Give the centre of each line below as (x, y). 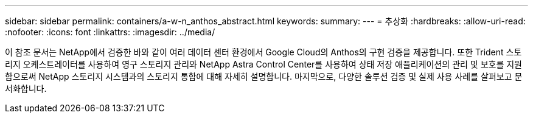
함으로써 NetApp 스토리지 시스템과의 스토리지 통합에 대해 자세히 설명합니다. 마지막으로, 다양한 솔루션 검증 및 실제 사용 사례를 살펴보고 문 (264, 76)
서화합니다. (26, 88)
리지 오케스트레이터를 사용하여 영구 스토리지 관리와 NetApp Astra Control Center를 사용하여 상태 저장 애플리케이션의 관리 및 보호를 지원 (263, 64)
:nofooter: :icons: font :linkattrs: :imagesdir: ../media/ (110, 32)
